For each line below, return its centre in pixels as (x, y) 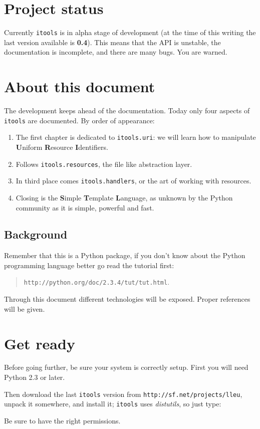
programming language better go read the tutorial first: (89, 265)
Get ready (40, 343)
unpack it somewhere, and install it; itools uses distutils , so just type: (113, 404)
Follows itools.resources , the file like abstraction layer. (104, 164)
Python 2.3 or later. (35, 377)
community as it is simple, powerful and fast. (85, 207)
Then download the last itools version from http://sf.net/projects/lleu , (123, 394)
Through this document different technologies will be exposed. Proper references (127, 299)
